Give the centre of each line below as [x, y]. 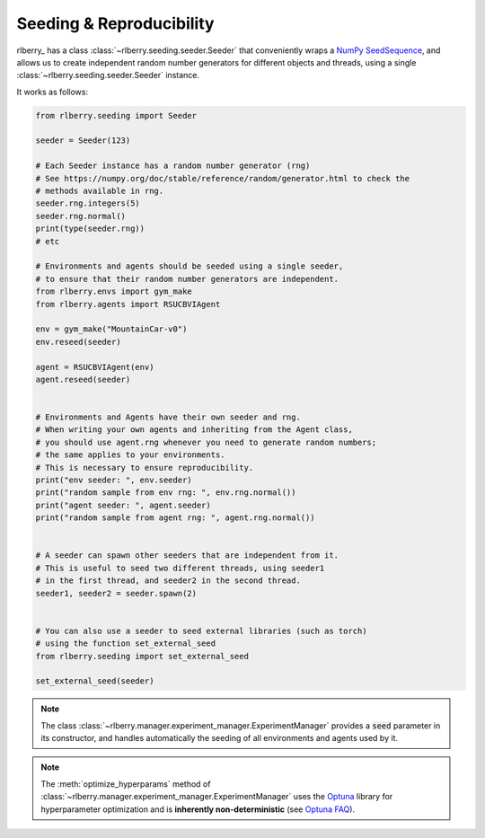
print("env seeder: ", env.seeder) [114, 480]
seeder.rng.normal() [80, 216]
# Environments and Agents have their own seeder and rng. [168, 417]
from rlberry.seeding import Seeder [116, 115]
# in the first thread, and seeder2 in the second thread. [168, 581]
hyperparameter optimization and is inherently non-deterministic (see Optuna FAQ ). [198, 809]
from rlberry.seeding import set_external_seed [142, 656]
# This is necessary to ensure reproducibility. [145, 468]
